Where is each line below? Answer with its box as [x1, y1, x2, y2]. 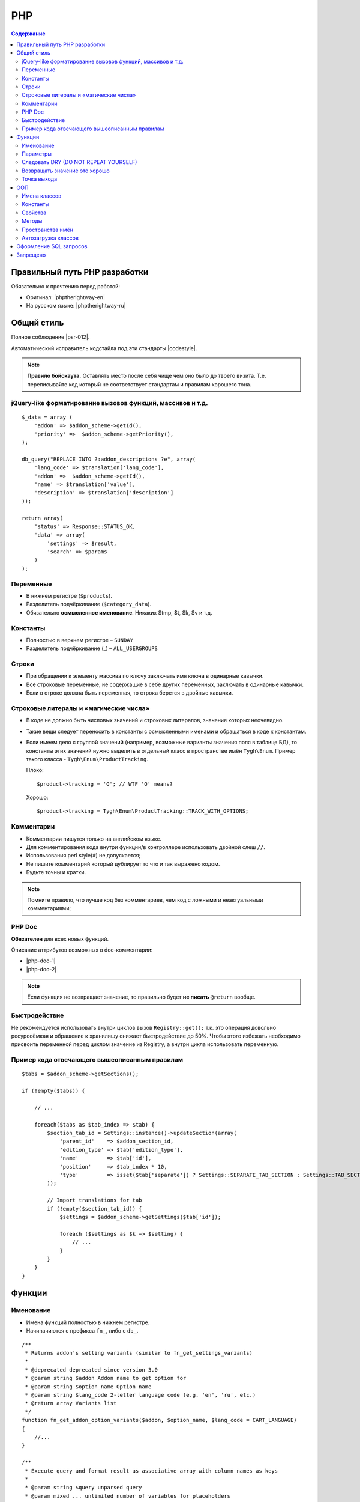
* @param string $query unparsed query [25, 1484, 142, 1491]
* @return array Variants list [25, 1400, 117, 1407]
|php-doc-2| [26, 965, 57, 973]
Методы [22, 217, 43, 225]
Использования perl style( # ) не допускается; [26, 852, 141, 859]
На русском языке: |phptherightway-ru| [26, 302, 126, 309]
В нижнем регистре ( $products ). [26, 592, 112, 599]
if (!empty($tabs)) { [22, 1087, 85, 1095]
